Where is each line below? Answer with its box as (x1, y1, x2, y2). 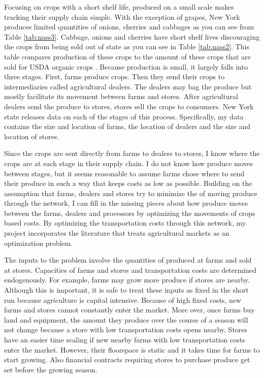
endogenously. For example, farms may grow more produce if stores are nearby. (4, 274, 250, 285)
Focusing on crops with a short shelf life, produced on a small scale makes (4, 2, 234, 12)
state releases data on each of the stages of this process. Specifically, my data (4, 111, 244, 121)
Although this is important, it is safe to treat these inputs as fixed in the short (4, 285, 249, 295)
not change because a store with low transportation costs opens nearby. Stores (4, 324, 248, 335)
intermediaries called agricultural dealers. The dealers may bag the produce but (4, 81, 252, 91)
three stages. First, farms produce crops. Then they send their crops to (4, 71, 225, 82)
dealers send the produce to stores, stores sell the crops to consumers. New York (4, 101, 254, 111)
